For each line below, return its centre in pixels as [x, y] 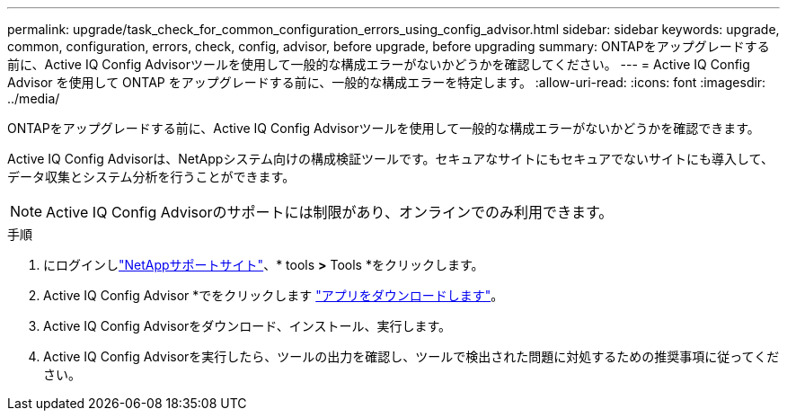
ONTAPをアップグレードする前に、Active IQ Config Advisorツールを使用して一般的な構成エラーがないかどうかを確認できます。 [384, 128]
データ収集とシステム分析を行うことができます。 [151, 177]
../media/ [34, 98]
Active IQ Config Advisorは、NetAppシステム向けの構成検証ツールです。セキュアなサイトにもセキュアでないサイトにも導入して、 [390, 159]
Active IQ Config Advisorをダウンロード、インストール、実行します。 [248, 326]
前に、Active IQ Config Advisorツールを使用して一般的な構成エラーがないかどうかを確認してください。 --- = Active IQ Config [379, 64]
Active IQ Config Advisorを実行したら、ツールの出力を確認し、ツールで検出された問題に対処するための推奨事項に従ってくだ [411, 356]
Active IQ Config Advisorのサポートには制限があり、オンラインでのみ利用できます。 [330, 212]
